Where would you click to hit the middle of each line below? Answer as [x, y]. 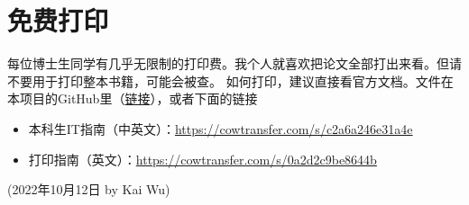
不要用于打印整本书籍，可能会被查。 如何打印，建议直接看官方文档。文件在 [230, 80]
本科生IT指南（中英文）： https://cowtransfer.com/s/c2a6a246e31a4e [221, 128]
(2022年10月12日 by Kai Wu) [89, 189]
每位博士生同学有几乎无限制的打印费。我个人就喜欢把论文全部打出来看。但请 [234, 63]
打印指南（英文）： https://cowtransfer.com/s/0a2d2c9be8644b [202, 159]
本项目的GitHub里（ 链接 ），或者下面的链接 [133, 98]
